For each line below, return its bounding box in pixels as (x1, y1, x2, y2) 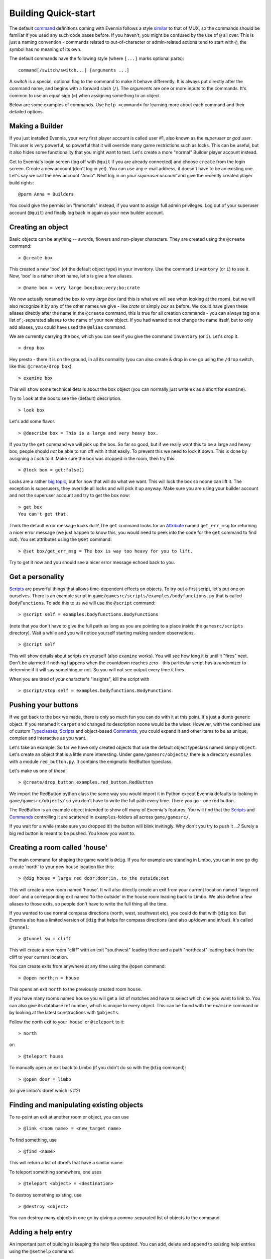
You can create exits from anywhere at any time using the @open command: (9, 963, 166, 969)
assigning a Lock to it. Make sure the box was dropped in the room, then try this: (9, 455, 176, 461)
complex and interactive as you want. (9, 735, 87, 741)
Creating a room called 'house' (9, 844, 108, 852)
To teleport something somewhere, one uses (9, 1169, 102, 1175)
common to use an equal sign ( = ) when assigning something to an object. (9, 92, 161, 98)
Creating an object (9, 223, 69, 231)
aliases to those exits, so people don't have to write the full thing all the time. (9, 900, 168, 906)
